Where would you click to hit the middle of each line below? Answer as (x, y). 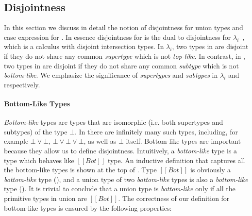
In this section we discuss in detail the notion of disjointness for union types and (124, 27)
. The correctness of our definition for (174, 198)
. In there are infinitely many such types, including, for (156, 131)
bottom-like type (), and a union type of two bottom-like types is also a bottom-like (126, 179)
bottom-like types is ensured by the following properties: (88, 208)
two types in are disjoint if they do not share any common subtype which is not (121, 65)
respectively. (22, 84)
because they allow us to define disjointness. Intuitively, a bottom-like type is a (121, 150)
